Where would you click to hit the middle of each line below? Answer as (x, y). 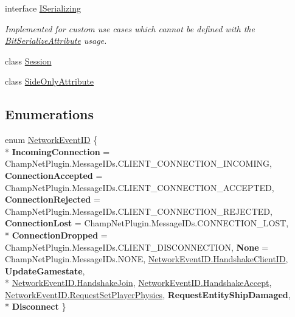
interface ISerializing (43, 8)
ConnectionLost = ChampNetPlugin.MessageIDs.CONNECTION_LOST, (147, 223)
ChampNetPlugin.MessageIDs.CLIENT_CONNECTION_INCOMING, (138, 163)
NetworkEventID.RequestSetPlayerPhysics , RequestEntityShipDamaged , (148, 294)
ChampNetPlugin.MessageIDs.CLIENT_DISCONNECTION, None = (137, 247)
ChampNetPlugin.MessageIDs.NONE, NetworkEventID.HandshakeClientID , (147, 259)
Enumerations (50, 114)
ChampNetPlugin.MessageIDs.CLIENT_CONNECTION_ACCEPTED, (140, 187)
